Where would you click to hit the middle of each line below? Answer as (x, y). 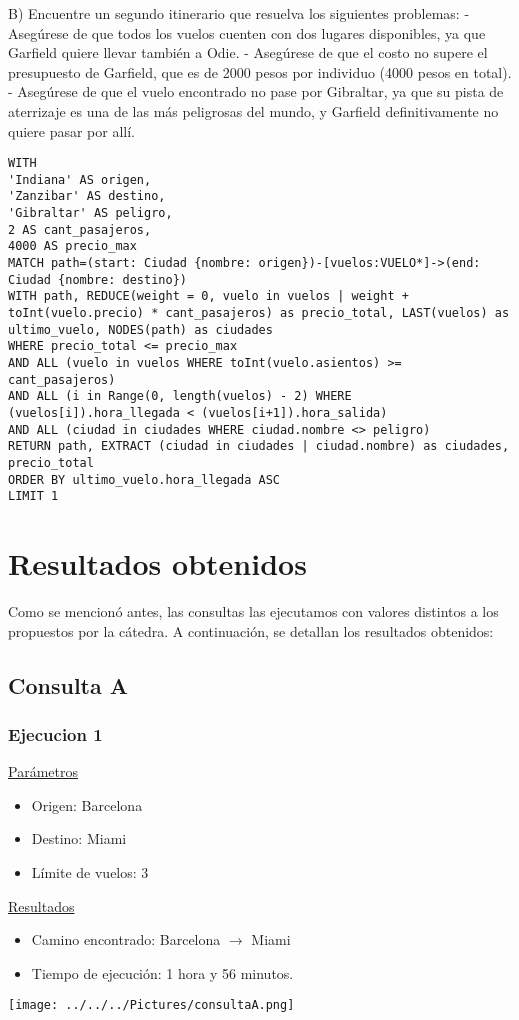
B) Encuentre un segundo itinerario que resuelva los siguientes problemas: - (239, 13)
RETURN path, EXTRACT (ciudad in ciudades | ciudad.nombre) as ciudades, (259, 446)
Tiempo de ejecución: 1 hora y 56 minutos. (162, 972)
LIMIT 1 (33, 496)
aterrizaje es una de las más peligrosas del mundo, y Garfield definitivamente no (253, 110)
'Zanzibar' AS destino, (87, 196)
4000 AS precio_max (72, 246)
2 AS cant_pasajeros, (80, 229)
